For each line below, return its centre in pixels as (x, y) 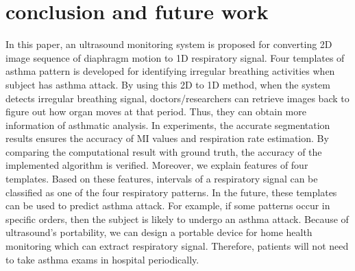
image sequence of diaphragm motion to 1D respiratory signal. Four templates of (175, 57)
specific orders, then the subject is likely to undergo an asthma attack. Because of (177, 219)
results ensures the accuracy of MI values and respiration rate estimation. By (167, 138)
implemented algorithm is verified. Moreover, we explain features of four (157, 165)
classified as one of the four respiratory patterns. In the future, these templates (171, 192)
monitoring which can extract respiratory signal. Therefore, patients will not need (177, 246)
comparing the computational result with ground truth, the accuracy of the (164, 151)
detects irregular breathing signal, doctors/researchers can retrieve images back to (177, 98)
